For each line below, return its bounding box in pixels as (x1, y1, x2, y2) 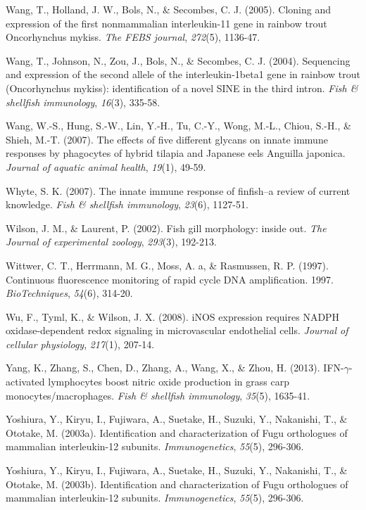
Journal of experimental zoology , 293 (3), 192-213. (6, 234, 217, 249)
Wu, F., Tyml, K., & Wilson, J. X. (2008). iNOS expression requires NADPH (6, 309, 340, 324)
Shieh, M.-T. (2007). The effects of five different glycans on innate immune (6, 132, 328, 146)
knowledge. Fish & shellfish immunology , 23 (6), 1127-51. (6, 197, 248, 212)
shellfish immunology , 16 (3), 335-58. (6, 94, 160, 109)
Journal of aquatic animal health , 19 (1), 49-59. (6, 159, 206, 174)
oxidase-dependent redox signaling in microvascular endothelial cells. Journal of (6, 323, 348, 338)
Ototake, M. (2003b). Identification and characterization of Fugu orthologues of (6, 476, 348, 491)
